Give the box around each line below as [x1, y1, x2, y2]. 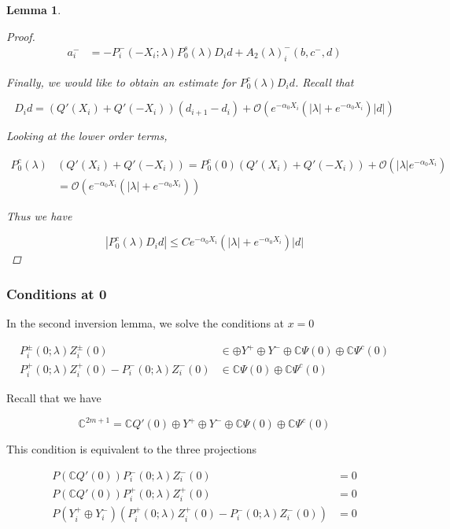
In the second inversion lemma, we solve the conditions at [6, 315, 285, 331]
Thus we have [6, 207, 72, 224]
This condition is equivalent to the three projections [6, 441, 257, 457]
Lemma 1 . [6, 2, 61, 17]
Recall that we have [6, 390, 101, 406]
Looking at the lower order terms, [6, 128, 168, 144]
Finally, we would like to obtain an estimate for [6, 73, 236, 90]
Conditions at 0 [6, 283, 107, 303]
